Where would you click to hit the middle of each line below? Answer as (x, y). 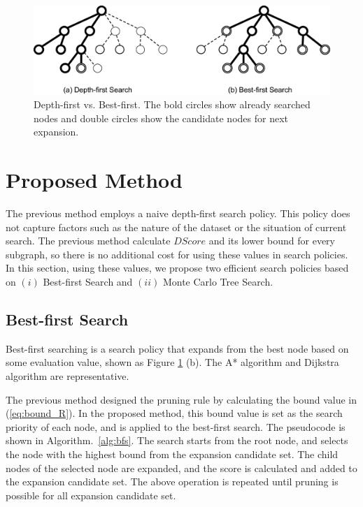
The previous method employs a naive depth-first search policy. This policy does (178, 213)
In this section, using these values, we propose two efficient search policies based (177, 268)
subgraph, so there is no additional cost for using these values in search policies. (177, 254)
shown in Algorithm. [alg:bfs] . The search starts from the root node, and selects (177, 440)
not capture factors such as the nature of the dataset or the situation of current (176, 227)
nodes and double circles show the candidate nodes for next (161, 118)
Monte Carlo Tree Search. (218, 281)
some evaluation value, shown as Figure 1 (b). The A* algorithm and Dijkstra (172, 362)
